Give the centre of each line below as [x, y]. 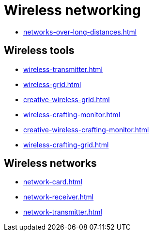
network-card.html [53, 182]
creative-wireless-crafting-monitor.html [86, 129]
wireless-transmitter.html [63, 69]
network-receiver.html [59, 197]
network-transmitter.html [63, 212]
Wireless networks [50, 163]
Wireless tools [39, 51]
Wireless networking [72, 10]
